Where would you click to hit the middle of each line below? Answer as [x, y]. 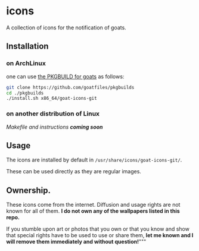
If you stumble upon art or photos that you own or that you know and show [98, 229]
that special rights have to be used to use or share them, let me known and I [100, 235]
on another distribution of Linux [53, 114]
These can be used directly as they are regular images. [74, 172]
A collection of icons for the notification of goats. [66, 27]
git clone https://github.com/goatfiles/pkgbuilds [70, 87]
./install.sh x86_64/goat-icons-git [52, 99]
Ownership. [28, 190]
